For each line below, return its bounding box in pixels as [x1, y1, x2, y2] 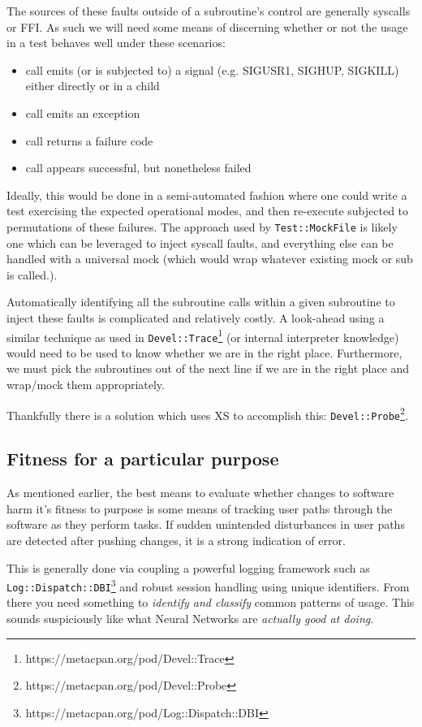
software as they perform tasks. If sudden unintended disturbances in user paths [6, 516, 405, 533]
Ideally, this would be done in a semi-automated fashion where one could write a [6, 186, 407, 203]
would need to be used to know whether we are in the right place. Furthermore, [6, 344, 403, 361]
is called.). [6, 266, 58, 283]
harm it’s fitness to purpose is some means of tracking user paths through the [6, 500, 393, 517]
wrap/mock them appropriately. [6, 376, 165, 393]
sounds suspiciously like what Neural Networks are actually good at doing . [6, 610, 374, 627]
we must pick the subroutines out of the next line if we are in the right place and [6, 360, 410, 377]
